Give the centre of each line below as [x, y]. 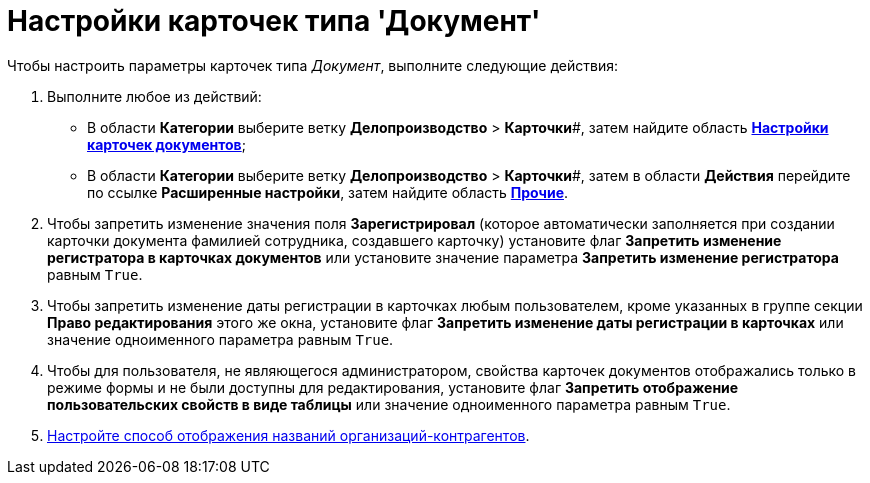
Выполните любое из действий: [154, 96]
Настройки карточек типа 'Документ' [274, 21]
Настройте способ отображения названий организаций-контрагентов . [288, 435]
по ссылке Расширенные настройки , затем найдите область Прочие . [328, 192]
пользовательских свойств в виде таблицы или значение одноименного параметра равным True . [389, 404]
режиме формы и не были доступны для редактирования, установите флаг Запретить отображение [393, 387]
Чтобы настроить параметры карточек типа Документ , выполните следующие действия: [312, 65]
